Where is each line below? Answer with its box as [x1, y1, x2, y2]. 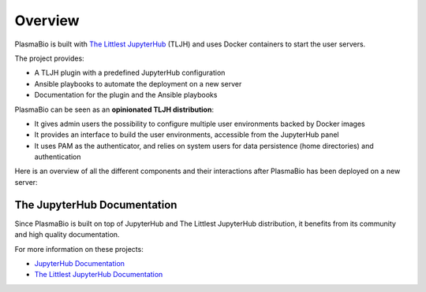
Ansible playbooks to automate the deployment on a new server [34, 79, 242, 88]
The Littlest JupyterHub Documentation [34, 270, 163, 279]
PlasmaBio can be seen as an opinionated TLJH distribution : [14, 105, 215, 114]
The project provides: [14, 54, 84, 63]
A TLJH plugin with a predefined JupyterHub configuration [34, 68, 226, 78]
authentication [34, 152, 82, 161]
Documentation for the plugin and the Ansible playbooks [34, 91, 218, 100]
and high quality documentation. [14, 230, 120, 239]
